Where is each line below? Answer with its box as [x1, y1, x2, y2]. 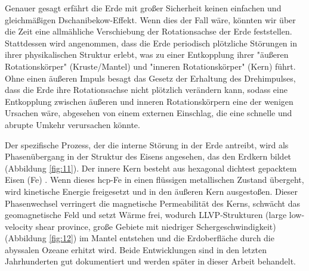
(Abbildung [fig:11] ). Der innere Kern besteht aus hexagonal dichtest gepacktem [5, 161, 297, 174]
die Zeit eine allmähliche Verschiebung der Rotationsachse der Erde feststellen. [5, 25, 292, 38]
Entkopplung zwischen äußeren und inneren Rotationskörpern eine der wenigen [5, 95, 293, 107]
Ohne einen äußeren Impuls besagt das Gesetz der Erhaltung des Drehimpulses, [5, 71, 296, 84]
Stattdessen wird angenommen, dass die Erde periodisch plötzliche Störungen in [5, 36, 297, 49]
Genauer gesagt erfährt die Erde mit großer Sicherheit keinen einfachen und [5, 2, 282, 14]
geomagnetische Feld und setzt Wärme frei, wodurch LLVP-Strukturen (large [5, 208, 287, 221]
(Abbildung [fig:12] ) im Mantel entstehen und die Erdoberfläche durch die [5, 232, 274, 244]
